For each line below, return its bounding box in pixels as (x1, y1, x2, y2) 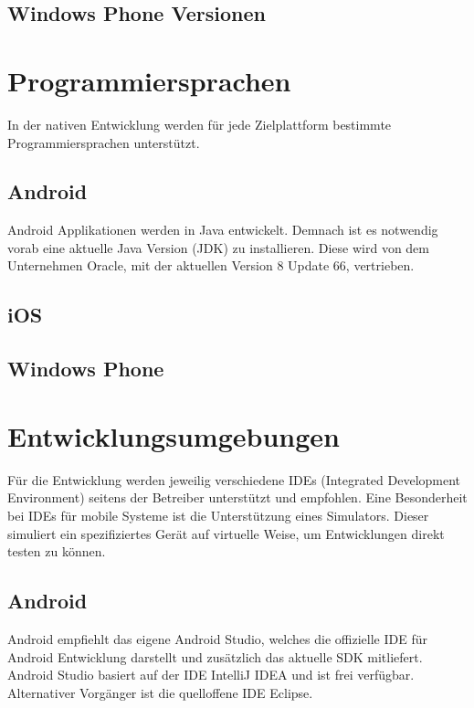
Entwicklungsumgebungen (7, 417, 340, 454)
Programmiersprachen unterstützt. (7, 132, 200, 152)
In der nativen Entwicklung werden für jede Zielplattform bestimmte (7, 114, 392, 133)
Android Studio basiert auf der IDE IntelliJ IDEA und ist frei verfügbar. (7, 665, 415, 684)
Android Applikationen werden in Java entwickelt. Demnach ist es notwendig (7, 220, 438, 239)
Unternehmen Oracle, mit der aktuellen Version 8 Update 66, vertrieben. (7, 256, 415, 275)
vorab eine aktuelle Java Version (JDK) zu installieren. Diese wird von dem (7, 238, 429, 257)
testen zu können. (7, 542, 106, 561)
